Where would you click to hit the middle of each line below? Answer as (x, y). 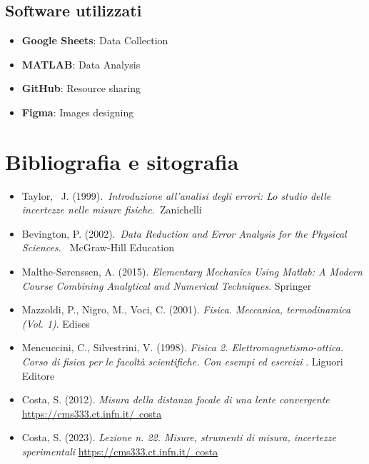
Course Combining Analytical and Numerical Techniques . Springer (167, 285)
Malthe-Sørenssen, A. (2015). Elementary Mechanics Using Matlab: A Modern (192, 272)
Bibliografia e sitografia (122, 161)
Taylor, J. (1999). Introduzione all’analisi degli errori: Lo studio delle (176, 195)
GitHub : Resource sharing (81, 88)
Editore (38, 375)
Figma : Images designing (78, 112)
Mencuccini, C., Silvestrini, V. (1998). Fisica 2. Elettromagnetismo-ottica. (183, 347)
